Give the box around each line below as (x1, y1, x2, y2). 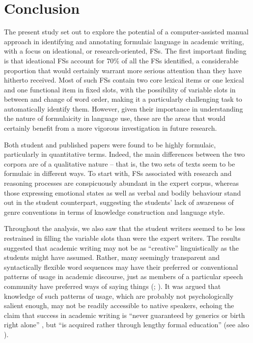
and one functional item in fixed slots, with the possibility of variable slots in (4, 84, 236, 94)
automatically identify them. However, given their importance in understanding (4, 103, 243, 114)
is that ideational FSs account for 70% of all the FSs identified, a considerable (4, 55, 239, 65)
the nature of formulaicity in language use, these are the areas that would (4, 113, 225, 123)
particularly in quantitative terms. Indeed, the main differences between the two (4, 149, 245, 159)
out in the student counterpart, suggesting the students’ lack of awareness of (4, 197, 234, 207)
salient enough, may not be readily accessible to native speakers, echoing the (4, 300, 234, 311)
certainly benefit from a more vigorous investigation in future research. (4, 123, 217, 133)
